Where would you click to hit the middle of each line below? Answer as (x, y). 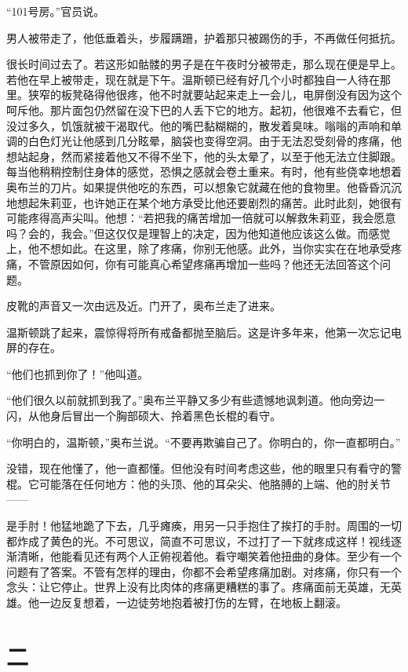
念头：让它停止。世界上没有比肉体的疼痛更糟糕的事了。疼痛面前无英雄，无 (199, 587)
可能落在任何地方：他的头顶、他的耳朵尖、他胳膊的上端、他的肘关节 (215, 483)
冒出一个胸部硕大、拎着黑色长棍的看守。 (176, 416)
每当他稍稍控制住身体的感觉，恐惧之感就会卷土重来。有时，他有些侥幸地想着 (204, 172)
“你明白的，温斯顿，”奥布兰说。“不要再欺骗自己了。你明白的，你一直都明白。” (204, 442)
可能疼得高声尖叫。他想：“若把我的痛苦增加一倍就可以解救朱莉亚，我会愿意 (201, 218)
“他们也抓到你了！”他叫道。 (78, 373)
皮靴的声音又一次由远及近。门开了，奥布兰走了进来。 (144, 306)
